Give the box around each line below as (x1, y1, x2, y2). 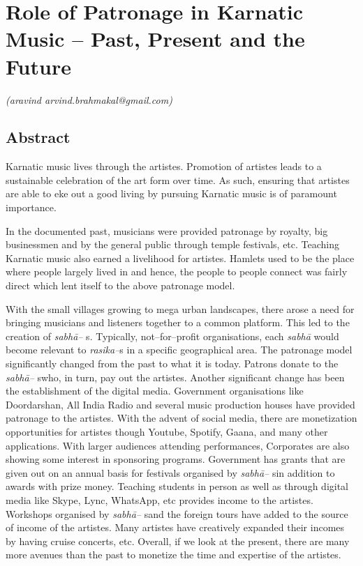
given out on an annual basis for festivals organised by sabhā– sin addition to (6, 465, 335, 480)
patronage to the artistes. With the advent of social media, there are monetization (6, 411, 357, 425)
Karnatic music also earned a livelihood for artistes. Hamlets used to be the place (6, 250, 355, 265)
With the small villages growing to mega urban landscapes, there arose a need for (6, 301, 355, 316)
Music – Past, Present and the (6, 24, 305, 53)
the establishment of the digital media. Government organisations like (6, 383, 304, 398)
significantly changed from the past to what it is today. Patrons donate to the (6, 356, 339, 371)
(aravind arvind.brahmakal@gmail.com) (6, 92, 172, 107)
